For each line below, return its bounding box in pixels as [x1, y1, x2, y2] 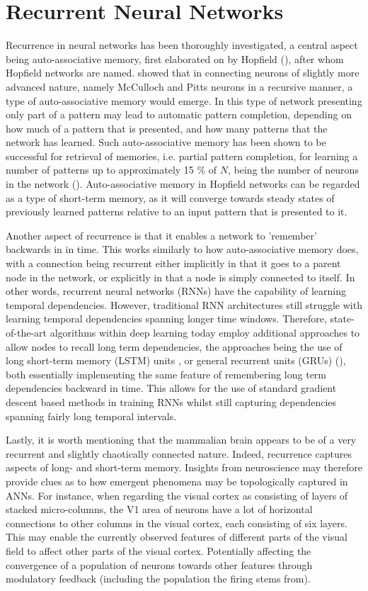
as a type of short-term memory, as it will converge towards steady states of [6, 190, 335, 205]
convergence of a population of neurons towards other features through [6, 557, 313, 572]
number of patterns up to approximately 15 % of [6, 162, 217, 177]
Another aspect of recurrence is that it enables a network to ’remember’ [6, 227, 317, 242]
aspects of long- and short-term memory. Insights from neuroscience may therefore [6, 460, 362, 475]
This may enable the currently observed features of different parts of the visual [6, 529, 347, 544]
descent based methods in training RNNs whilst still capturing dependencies [6, 394, 337, 409]
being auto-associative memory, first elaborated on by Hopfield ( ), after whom [6, 51, 344, 66]
